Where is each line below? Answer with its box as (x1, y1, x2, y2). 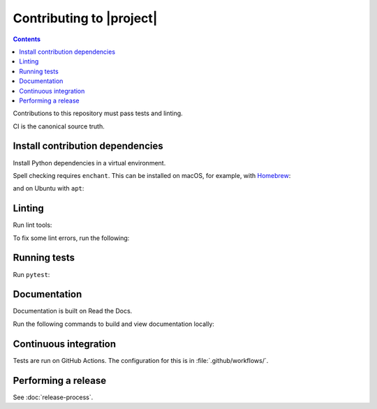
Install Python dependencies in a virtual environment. (13, 158, 166, 167)
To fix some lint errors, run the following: (13, 234, 130, 242)
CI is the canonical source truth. (13, 122, 105, 131)
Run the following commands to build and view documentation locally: (13, 320, 214, 328)
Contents (13, 35, 41, 43)
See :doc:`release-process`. (13, 393, 94, 401)
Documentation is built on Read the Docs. (13, 307, 133, 315)
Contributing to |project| (13, 10, 158, 26)
